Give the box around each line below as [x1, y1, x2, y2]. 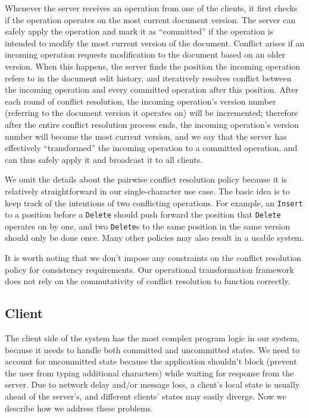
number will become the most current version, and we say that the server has [5, 130, 287, 142]
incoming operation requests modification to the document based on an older [5, 48, 286, 61]
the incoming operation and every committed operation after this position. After [5, 83, 299, 96]
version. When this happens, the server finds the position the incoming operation [5, 59, 301, 72]
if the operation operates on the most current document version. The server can [5, 13, 296, 26]
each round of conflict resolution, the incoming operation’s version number [5, 95, 276, 107]
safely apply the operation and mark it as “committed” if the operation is [5, 25, 274, 37]
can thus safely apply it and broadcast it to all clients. [5, 153, 203, 165]
